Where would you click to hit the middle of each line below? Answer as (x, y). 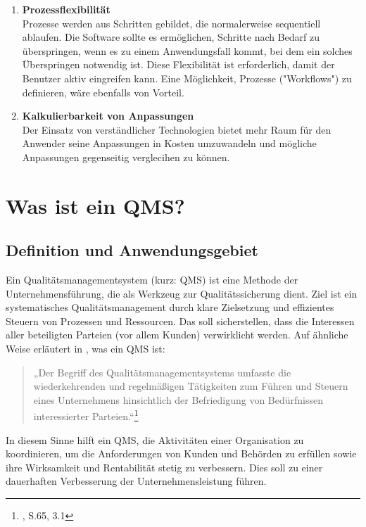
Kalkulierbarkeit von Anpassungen (108, 116)
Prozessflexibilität (66, 9)
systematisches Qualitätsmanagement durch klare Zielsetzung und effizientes (170, 307)
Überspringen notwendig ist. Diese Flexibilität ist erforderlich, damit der (178, 64)
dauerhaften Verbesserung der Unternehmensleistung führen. (136, 481)
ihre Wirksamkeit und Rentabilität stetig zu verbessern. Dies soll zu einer (164, 467)
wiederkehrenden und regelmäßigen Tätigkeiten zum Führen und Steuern (191, 386)
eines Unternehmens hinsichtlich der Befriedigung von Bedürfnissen (178, 399)
